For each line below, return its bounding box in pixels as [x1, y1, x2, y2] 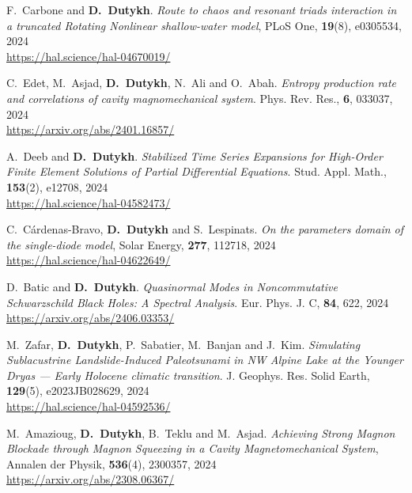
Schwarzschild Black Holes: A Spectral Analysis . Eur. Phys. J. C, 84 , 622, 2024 [6, 294, 389, 310]
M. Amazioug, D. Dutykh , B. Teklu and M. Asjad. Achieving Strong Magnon [6, 424, 395, 441]
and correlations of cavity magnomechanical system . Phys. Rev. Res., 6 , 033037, [6, 89, 393, 106]
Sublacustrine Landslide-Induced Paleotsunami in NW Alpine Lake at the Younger [6, 351, 403, 368]
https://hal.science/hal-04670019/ [6, 47, 171, 64]
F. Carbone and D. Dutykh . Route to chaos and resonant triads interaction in [6, 2, 397, 17]
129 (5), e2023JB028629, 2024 [6, 382, 149, 399]
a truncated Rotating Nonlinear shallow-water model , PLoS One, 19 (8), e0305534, [6, 17, 402, 33]
